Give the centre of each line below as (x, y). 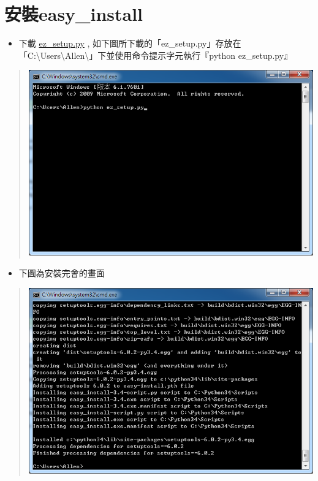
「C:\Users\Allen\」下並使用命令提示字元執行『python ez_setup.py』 (156, 55)
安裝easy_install (74, 14)
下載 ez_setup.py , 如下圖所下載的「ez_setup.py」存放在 (130, 43)
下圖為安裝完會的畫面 (62, 272)
